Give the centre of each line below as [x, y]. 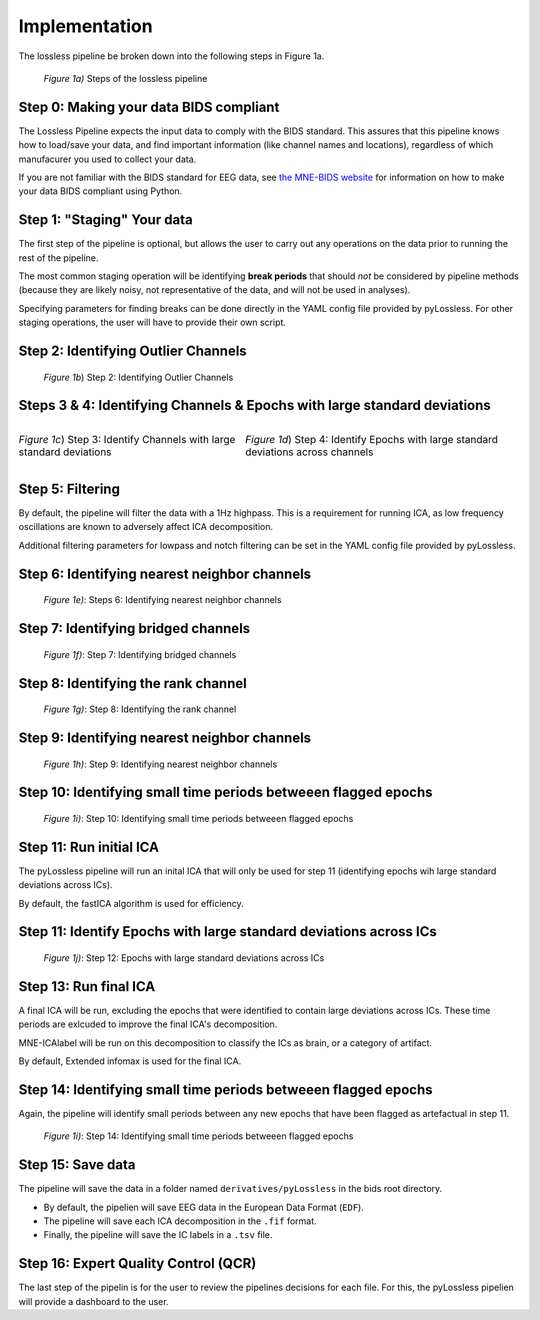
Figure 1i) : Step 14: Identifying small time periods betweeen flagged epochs [198, 1136]
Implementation [86, 26]
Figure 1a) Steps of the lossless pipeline [125, 78]
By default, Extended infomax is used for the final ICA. [130, 1061]
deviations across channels [309, 452]
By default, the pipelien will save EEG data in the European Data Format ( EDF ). [203, 1207]
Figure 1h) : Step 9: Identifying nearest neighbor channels [160, 764]
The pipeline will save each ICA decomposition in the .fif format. [180, 1221]
